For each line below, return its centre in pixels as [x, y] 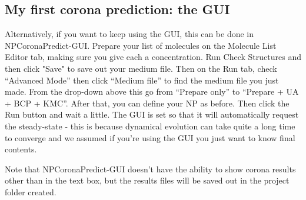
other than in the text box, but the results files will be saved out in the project [147, 180]
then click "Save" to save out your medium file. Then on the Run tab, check [141, 68]
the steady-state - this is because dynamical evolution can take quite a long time [150, 126]
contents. [21, 149]
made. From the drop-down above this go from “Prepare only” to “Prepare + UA [152, 91]
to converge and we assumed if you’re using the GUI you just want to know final [150, 137]
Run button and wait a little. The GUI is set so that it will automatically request [152, 114]
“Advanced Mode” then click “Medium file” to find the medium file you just [142, 80]
